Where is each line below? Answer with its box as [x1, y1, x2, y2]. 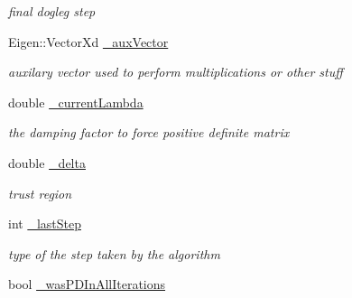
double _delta [8, 153, 86, 172]
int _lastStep [8, 214, 81, 233]
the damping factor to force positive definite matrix [8, 123, 290, 142]
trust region [8, 183, 72, 202]
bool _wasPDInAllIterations [8, 275, 166, 293]
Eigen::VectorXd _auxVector [8, 32, 169, 51]
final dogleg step [8, 2, 96, 20]
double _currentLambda [8, 92, 144, 111]
